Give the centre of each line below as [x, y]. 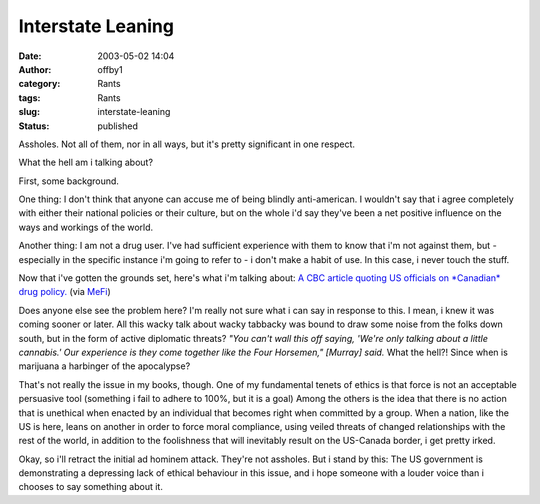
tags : [29, 97]
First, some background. [69, 181]
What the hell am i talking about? [86, 162]
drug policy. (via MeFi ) [65, 292]
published [118, 126]
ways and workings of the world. [86, 227]
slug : [29, 112]
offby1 [110, 69]
